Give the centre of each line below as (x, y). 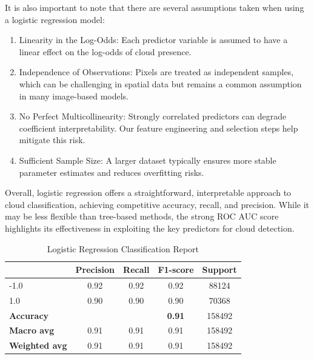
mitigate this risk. (52, 140)
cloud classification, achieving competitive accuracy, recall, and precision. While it (157, 204)
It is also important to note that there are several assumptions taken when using (155, 7)
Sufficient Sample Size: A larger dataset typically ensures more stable (148, 160)
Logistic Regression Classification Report (123, 248)
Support (219, 270)
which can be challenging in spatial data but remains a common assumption (160, 83)
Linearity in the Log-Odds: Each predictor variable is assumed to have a (153, 40)
